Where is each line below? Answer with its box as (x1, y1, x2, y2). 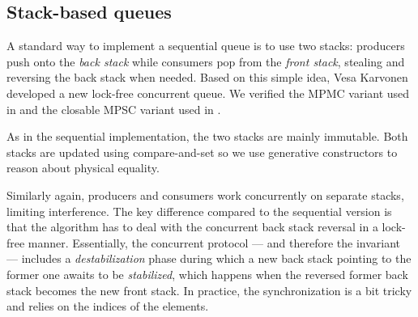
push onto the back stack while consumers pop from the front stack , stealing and (6, 53, 405, 70)
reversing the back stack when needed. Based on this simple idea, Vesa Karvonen (6, 69, 408, 86)
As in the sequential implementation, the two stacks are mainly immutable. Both (6, 128, 408, 145)
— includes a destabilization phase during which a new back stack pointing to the (6, 250, 412, 267)
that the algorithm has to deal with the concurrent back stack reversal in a (6, 218, 378, 235)
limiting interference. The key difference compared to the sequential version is (6, 202, 392, 219)
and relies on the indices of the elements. (6, 298, 209, 315)
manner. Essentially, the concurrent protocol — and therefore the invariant (28, 234, 401, 251)
